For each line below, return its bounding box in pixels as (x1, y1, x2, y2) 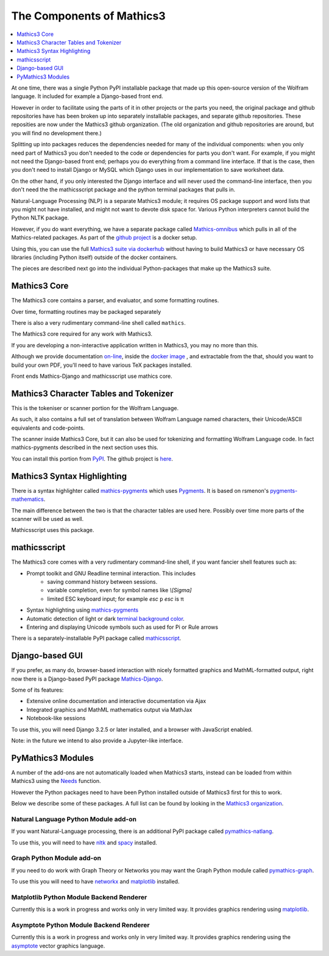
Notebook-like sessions (26, 715, 86, 722)
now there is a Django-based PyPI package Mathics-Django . (11, 675, 163, 682)
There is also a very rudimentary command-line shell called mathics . (11, 319, 186, 326)
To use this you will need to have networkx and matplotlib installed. (11, 878, 180, 885)
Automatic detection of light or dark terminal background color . (26, 615, 185, 622)
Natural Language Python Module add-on (11, 815, 137, 823)
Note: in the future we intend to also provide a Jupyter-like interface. (11, 737, 183, 744)
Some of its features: (11, 686, 64, 693)
